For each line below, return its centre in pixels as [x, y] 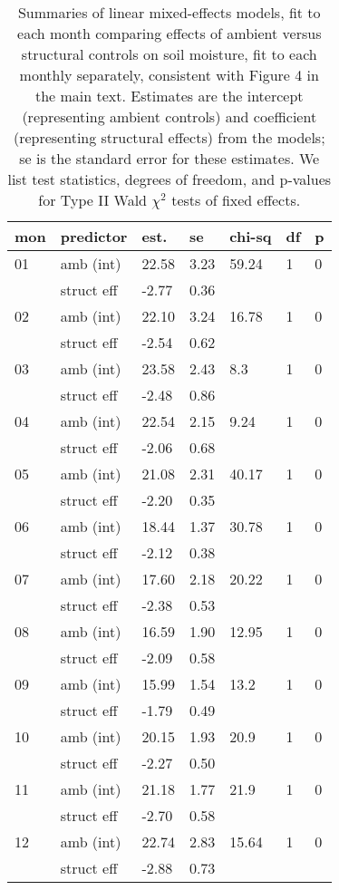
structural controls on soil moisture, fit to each [169, 54]
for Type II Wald [92, 200]
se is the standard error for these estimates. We [169, 158]
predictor [94, 236]
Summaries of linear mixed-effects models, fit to [169, 12]
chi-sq [251, 236]
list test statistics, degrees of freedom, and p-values [169, 179]
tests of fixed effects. [236, 200]
